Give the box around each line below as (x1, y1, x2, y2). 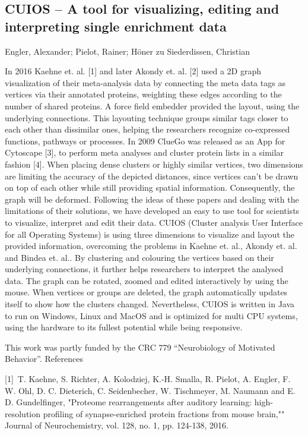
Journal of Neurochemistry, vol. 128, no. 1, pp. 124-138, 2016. (5, 419, 228, 431)
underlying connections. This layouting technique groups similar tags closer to (5, 111, 288, 124)
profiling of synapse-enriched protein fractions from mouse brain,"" (43, 407, 285, 420)
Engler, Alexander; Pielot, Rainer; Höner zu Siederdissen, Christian (5, 45, 250, 57)
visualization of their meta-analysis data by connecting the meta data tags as (5, 76, 285, 89)
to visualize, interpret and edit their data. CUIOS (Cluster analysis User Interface (5, 216, 303, 228)
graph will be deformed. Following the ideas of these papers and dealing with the (5, 193, 299, 205)
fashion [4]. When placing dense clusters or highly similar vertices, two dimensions (5, 157, 303, 170)
